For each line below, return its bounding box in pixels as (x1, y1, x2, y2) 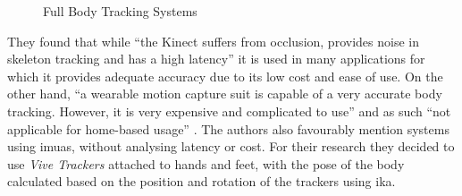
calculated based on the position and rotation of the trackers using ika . (7, 172, 396, 191)
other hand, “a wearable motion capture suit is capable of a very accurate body (7, 84, 442, 103)
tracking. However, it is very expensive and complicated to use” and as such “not (7, 101, 451, 120)
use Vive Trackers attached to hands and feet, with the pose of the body (7, 154, 405, 173)
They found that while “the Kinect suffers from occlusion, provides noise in (7, 31, 419, 50)
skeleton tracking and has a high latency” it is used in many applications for (7, 49, 425, 68)
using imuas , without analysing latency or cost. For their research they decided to (7, 137, 455, 156)
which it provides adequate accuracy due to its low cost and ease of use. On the (7, 66, 443, 85)
